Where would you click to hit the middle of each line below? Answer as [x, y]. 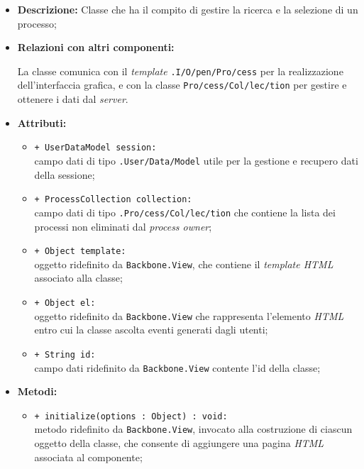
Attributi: [42, 122]
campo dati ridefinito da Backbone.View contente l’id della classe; [177, 367]
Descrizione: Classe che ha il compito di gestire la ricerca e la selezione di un [188, 9]
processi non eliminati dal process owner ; [123, 226]
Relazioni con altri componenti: [96, 47]
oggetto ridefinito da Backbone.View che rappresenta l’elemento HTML [189, 315]
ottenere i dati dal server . [73, 99]
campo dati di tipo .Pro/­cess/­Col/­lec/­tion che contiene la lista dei [185, 212]
